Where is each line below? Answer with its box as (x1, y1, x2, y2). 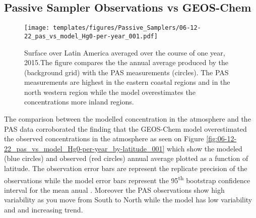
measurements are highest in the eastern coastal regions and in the (24, 77, 230, 87)
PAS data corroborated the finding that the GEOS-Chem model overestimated (4, 123, 247, 134)
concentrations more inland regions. (24, 96, 134, 107)
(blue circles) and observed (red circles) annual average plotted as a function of (4, 153, 248, 163)
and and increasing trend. (4, 204, 83, 215)
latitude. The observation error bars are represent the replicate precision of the (4, 163, 247, 174)
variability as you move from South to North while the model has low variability (4, 194, 252, 205)
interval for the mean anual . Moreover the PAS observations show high (4, 184, 225, 195)
